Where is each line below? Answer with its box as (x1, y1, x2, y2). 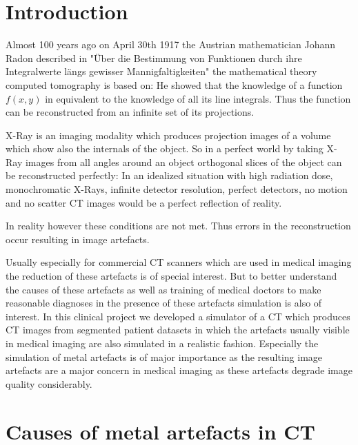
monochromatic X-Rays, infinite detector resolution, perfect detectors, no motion (6, 182, 348, 196)
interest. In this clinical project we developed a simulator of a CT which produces (6, 309, 350, 323)
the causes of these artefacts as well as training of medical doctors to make (6, 282, 321, 296)
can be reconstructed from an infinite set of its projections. (6, 105, 255, 119)
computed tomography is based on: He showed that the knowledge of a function (6, 77, 343, 92)
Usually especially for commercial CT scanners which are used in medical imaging (6, 255, 352, 269)
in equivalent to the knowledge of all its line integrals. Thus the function (45, 91, 351, 105)
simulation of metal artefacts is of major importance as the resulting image (6, 349, 323, 364)
